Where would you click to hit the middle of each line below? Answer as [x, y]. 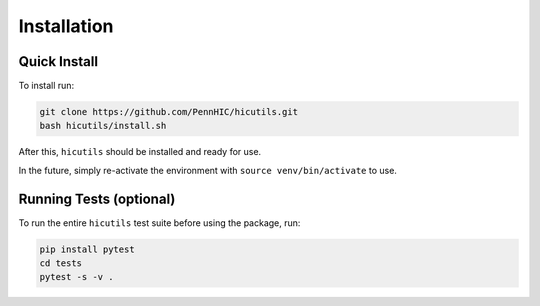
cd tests [61, 263]
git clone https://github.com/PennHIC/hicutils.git [169, 112]
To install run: [46, 86]
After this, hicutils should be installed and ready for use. [140, 152]
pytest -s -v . [76, 277]
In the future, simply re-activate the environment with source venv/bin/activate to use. [207, 170]
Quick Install [58, 61]
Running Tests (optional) [97, 198]
